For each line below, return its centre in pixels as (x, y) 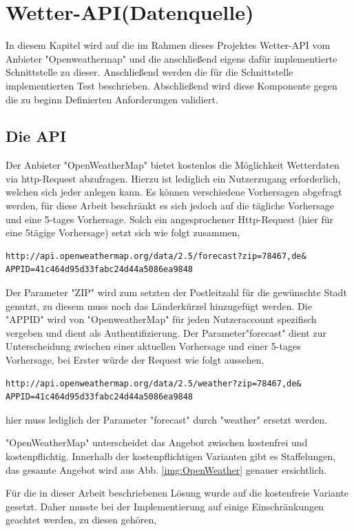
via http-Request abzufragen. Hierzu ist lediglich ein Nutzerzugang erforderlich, (173, 178)
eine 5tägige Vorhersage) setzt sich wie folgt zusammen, (123, 232)
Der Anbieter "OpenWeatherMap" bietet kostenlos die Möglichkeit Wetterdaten (173, 165)
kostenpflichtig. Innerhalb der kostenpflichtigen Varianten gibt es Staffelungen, (171, 456)
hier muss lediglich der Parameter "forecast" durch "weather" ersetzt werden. (167, 419)
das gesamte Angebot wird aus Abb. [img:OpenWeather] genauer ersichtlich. (166, 469)
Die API (36, 136)
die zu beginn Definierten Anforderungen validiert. (112, 99)
